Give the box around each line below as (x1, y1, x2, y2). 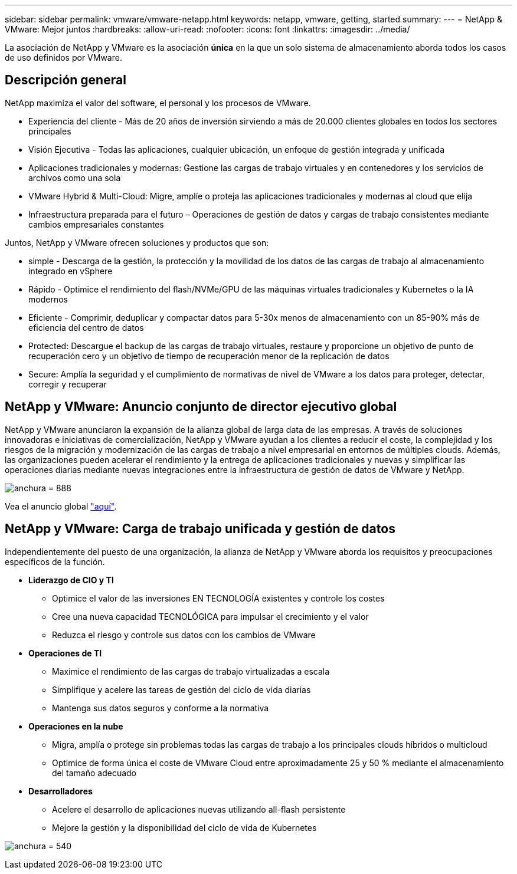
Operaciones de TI (28, 648, 102, 658)
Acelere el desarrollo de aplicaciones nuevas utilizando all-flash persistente (52, 804, 346, 814)
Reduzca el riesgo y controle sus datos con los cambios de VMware (52, 629, 316, 640)
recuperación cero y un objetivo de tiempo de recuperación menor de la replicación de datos (28, 350, 390, 361)
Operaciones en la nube (28, 721, 123, 731)
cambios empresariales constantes (28, 219, 164, 229)
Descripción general (5, 73, 126, 88)
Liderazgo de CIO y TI (28, 574, 114, 585)
